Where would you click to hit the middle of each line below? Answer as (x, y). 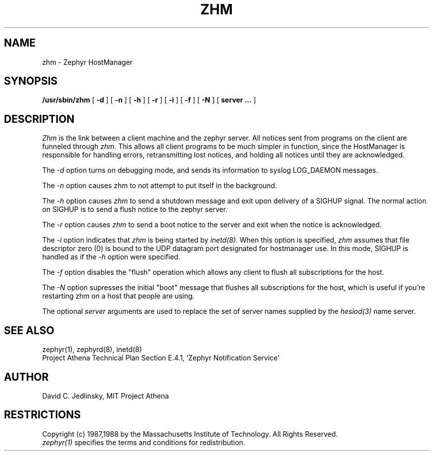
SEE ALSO (29, 330)
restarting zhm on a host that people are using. (118, 296)
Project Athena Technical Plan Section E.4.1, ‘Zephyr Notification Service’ (161, 358)
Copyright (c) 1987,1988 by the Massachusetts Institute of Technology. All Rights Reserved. (190, 434)
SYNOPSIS (31, 81)
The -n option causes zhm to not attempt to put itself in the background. (160, 186)
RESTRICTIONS (43, 415)
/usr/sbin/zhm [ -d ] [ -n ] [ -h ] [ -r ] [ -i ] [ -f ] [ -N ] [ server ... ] (149, 100)
